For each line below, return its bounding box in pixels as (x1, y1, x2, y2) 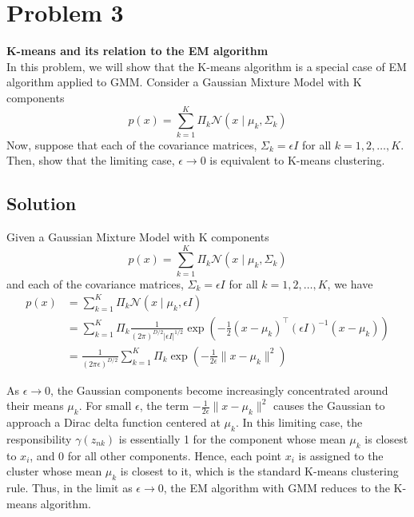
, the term (139, 397, 189, 414)
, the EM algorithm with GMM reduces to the (163, 479, 390, 496)
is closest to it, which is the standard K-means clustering (120, 463, 399, 479)
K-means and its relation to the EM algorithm (6, 42, 269, 59)
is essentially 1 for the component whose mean (118, 430, 346, 447)
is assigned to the (298, 447, 384, 463)
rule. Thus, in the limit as (6, 479, 133, 496)
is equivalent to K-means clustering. (209, 152, 385, 169)
